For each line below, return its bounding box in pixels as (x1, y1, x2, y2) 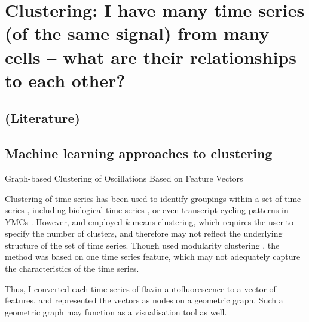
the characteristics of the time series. (5, 262, 139, 275)
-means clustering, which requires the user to (129, 215, 294, 228)
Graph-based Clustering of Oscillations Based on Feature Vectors (5, 171, 243, 184)
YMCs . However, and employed (5, 215, 123, 228)
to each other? (5, 68, 126, 92)
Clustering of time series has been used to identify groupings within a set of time (5, 192, 301, 204)
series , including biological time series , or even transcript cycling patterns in (5, 204, 289, 216)
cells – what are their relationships (5, 44, 296, 69)
